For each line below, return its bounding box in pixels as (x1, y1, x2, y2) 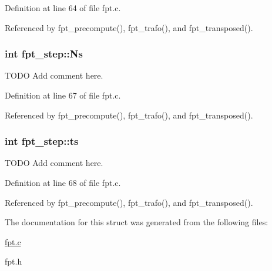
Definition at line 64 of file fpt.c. (5, 2, 121, 13)
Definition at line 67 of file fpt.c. (5, 89, 121, 101)
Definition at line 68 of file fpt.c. (5, 177, 121, 188)
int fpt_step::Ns (5, 46, 83, 61)
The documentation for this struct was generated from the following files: (5, 216, 268, 228)
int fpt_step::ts (5, 134, 79, 148)
